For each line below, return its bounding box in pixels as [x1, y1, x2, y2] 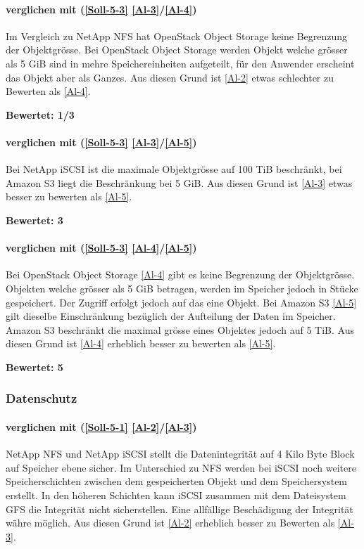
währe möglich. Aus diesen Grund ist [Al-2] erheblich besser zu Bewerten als [6, 515, 335, 530]
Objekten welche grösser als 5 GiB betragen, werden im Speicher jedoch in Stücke [6, 280, 358, 295]
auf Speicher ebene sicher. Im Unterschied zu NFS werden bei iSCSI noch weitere [6, 460, 356, 474]
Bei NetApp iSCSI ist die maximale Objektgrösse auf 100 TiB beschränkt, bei [6, 162, 342, 176]
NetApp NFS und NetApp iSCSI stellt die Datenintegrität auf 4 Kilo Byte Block [6, 446, 355, 461]
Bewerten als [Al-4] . [6, 84, 91, 98]
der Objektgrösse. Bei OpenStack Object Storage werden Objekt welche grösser [6, 42, 348, 57]
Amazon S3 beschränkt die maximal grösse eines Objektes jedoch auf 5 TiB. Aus [6, 322, 354, 337]
